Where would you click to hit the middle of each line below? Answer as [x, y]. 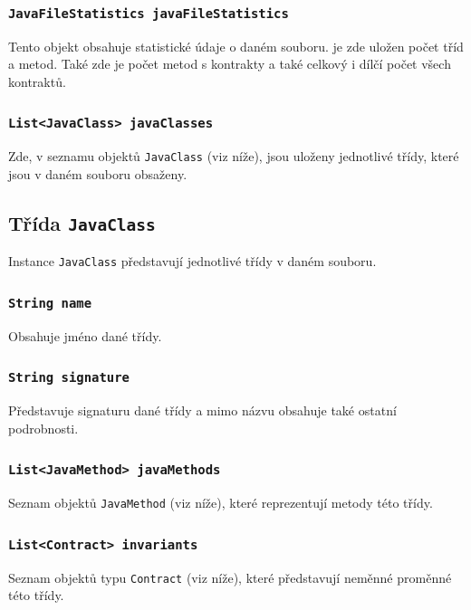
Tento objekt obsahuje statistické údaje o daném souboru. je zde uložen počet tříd [236, 46]
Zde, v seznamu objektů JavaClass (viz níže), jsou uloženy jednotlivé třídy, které [234, 156]
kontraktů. [37, 81]
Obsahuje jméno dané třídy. [85, 335]
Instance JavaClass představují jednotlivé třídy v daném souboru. [192, 261]
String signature [69, 378]
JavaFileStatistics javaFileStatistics [149, 13]
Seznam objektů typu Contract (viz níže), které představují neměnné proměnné [230, 577]
